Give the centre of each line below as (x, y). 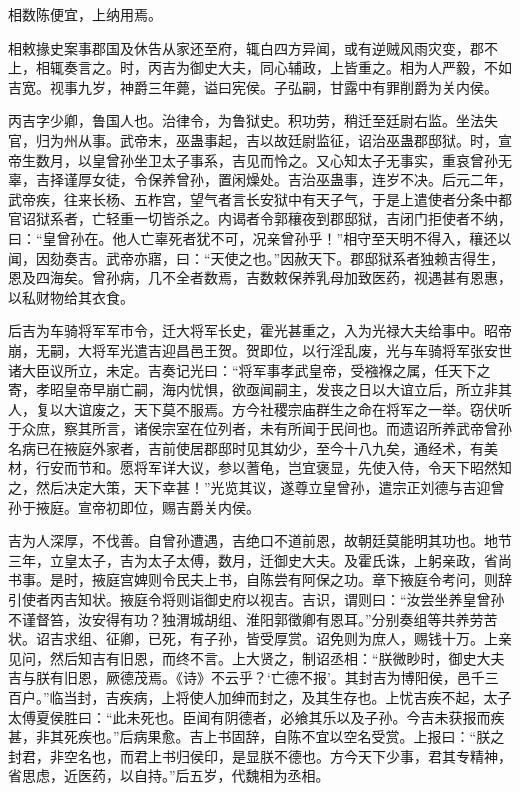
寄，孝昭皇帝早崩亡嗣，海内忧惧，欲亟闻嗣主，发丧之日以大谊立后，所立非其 (260, 389)
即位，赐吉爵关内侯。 (189, 506)
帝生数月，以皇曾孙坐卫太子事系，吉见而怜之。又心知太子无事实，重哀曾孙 (253, 159)
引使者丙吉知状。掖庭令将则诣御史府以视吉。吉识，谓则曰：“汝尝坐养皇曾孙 (256, 599)
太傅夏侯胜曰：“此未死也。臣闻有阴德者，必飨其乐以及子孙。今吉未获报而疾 (256, 716)
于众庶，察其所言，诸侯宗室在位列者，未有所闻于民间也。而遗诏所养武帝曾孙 (260, 428)
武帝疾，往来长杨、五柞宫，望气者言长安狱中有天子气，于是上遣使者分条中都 (260, 198)
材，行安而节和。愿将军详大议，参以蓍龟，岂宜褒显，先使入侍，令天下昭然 (253, 467)
